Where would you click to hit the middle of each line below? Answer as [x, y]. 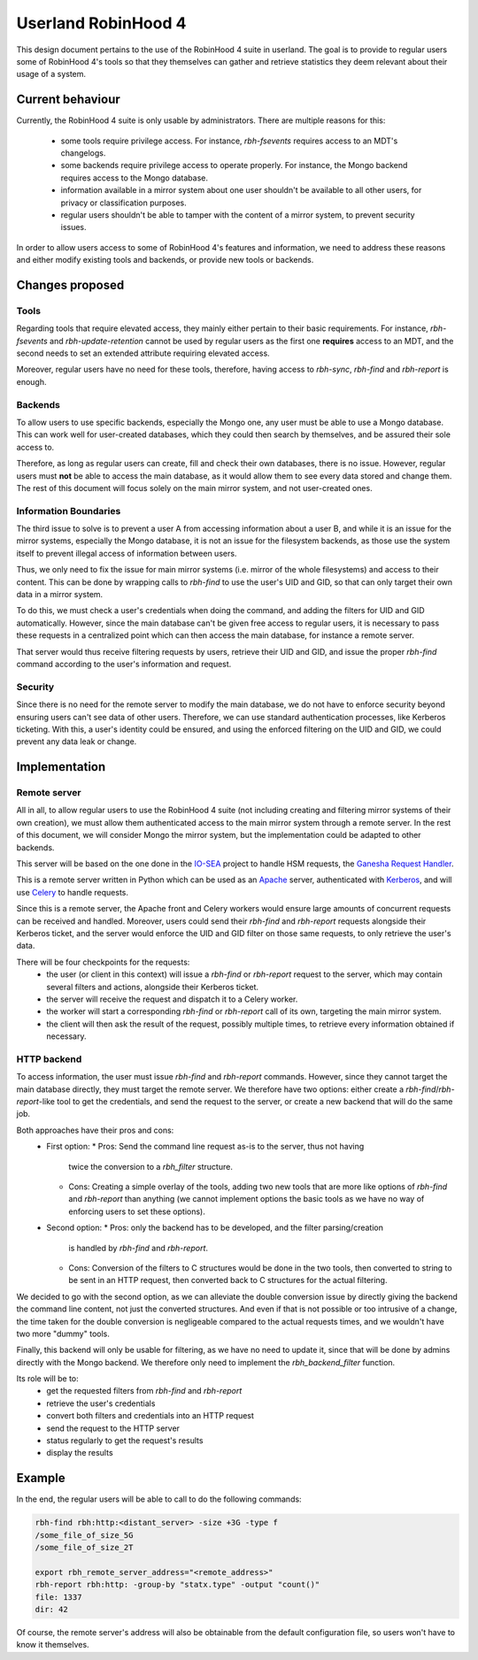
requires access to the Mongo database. [134, 178]
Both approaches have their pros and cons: [95, 1130]
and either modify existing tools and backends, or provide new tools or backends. [165, 260]
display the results [80, 1453]
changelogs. [83, 153]
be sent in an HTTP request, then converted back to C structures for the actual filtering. [228, 1280]
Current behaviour [69, 100]
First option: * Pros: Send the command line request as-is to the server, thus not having [205, 1147]
